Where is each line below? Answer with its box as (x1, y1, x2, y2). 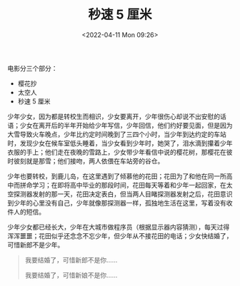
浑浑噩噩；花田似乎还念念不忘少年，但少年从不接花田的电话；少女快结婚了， (7, 231, 233, 240)
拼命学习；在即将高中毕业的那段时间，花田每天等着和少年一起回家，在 (19, 180, 226, 189)
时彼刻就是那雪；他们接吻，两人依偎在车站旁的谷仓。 (7, 156, 164, 165)
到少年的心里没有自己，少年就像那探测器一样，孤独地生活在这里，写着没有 (7, 198, 226, 207)
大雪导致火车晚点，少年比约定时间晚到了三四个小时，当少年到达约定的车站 (7, 130, 226, 138)
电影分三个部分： (7, 63, 58, 72)
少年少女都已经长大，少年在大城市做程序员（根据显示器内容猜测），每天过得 (7, 223, 230, 231)
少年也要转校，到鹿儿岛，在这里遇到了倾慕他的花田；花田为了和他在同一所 (7, 172, 226, 180)
